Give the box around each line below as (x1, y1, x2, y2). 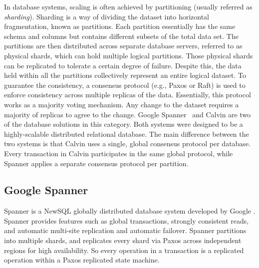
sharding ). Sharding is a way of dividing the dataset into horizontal (4, 11, 209, 21)
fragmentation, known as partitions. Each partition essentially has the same (4, 21, 236, 31)
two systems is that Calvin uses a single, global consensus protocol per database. (4, 138, 251, 149)
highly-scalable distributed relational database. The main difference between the (4, 128, 249, 139)
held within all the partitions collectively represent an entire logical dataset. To (4, 70, 246, 80)
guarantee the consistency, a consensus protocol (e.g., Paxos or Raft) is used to (4, 79, 246, 90)
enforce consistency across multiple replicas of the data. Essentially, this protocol (4, 89, 251, 100)
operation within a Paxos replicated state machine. (4, 255, 160, 265)
